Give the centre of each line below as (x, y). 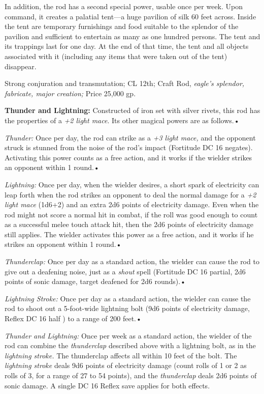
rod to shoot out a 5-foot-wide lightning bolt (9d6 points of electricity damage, (127, 308)
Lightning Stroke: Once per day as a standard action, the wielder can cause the (128, 298)
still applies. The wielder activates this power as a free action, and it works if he (129, 234)
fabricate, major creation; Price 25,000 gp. (70, 93)
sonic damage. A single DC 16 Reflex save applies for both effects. (107, 385)
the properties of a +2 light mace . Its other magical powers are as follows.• (122, 120)
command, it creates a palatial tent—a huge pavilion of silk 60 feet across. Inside (130, 16)
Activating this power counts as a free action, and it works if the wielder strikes (128, 157)
